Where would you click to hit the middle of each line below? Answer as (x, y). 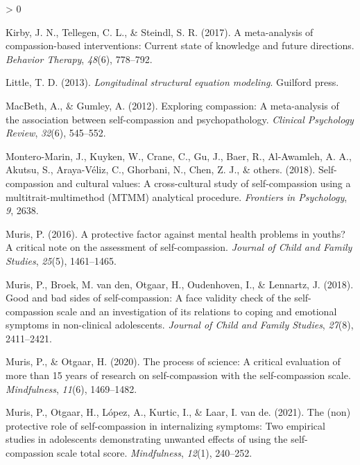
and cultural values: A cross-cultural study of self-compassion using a (204, 183)
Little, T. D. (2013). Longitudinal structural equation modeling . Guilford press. (172, 82)
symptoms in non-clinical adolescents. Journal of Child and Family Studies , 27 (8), (180, 325)
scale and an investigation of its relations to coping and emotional (197, 311)
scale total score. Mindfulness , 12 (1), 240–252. (155, 453)
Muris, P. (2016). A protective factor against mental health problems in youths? (175, 233)
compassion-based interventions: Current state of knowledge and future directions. (180, 45)
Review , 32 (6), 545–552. (56, 133)
